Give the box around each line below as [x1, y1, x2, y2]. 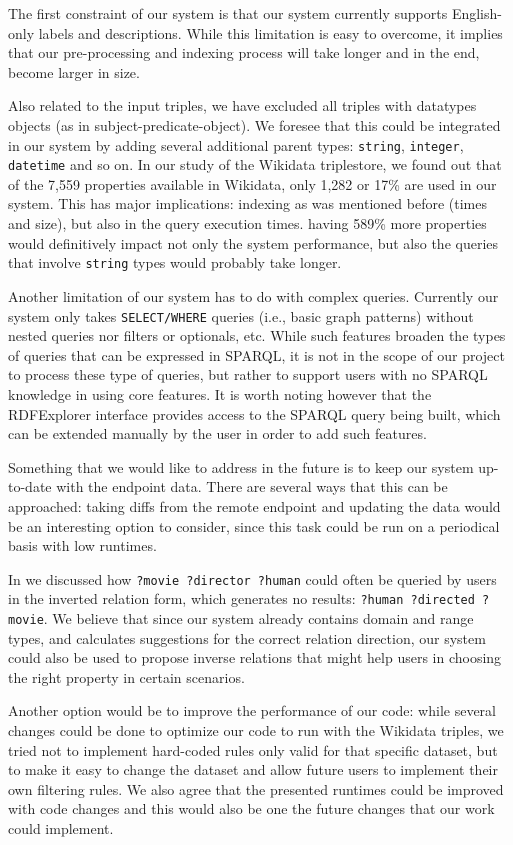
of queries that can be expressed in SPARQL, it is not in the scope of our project [8, 344, 505, 365]
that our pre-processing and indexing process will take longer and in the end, [8, 42, 480, 63]
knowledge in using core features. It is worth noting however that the [8, 383, 432, 404]
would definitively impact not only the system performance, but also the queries [8, 232, 499, 253]
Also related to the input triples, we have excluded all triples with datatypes [8, 95, 477, 116]
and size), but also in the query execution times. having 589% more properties [8, 213, 487, 234]
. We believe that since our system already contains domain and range [43, 608, 474, 628]
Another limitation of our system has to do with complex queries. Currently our [8, 285, 499, 306]
